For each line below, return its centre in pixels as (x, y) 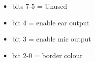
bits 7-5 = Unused (40, 6)
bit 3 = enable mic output (52, 39)
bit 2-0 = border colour (47, 55)
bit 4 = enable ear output (51, 22)
